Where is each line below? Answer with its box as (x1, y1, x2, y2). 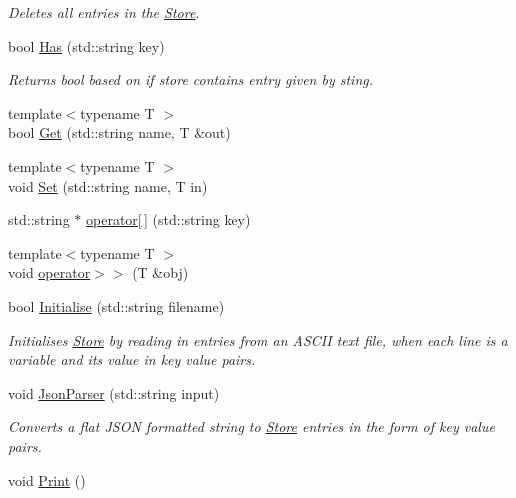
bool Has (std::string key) (8, 35, 165, 56)
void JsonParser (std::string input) (8, 382, 220, 403)
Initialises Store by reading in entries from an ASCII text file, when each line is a (8, 329, 508, 350)
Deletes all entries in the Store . (8, 2, 200, 22)
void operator (8, 262, 91, 283)
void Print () (8, 469, 86, 490)
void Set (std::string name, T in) (8, 175, 208, 196)
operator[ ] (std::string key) (86, 209, 251, 230)
